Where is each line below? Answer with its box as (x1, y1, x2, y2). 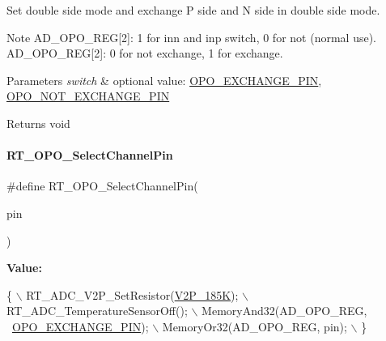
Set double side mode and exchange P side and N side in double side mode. (6, 2, 380, 18)
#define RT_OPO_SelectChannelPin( (6, 177, 198, 194)
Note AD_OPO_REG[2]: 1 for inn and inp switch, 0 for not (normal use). (6, 28, 376, 45)
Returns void (6, 114, 70, 131)
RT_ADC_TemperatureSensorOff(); (6, 302, 188, 319)
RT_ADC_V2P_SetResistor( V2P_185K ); (26, 286, 239, 303)
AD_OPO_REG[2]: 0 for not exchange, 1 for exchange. (6, 45, 283, 62)
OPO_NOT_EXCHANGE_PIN (6, 87, 170, 104)
